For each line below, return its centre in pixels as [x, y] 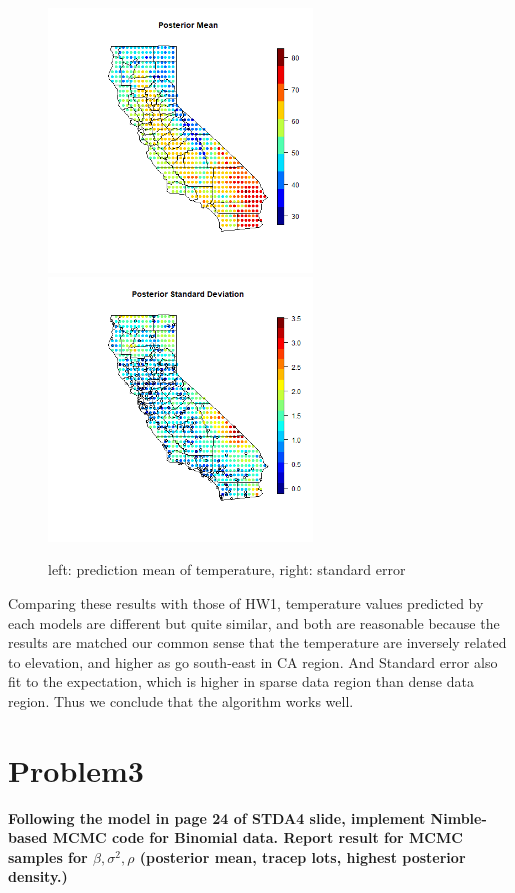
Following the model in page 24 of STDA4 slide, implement [217, 817]
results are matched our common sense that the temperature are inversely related [257, 642]
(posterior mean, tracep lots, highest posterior [302, 856]
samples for [48, 856]
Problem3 [76, 769]
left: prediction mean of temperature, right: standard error [227, 569]
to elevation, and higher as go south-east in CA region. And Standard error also [253, 661]
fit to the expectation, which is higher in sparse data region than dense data [241, 681]
